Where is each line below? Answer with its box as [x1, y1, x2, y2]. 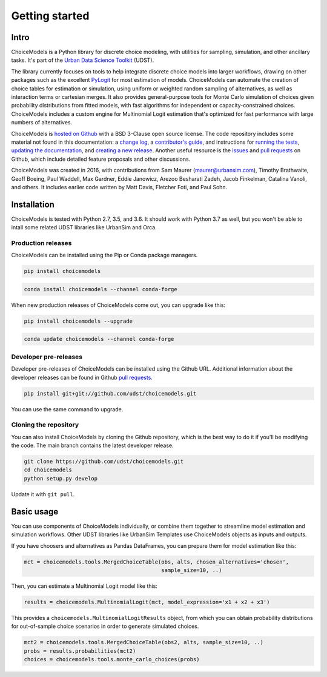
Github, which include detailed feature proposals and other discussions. [11, 155, 191, 163]
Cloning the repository [11, 420, 79, 429]
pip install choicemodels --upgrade [24, 317, 133, 325]
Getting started [11, 9, 90, 22]
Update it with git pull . [11, 490, 75, 497]
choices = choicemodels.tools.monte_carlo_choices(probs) [24, 656, 200, 663]
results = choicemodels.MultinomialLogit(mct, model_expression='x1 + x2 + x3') [24, 598, 270, 605]
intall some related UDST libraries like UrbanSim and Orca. [11, 224, 157, 231]
